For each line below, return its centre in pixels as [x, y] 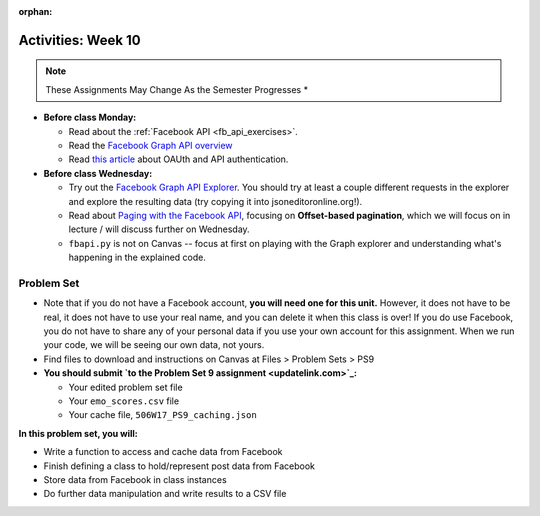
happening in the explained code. [137, 257]
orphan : [35, 11]
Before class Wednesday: [98, 173]
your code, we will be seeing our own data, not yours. [154, 345]
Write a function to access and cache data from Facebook [163, 452]
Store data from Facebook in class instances [135, 479]
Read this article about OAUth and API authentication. [178, 159]
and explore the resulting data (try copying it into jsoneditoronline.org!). [215, 201]
